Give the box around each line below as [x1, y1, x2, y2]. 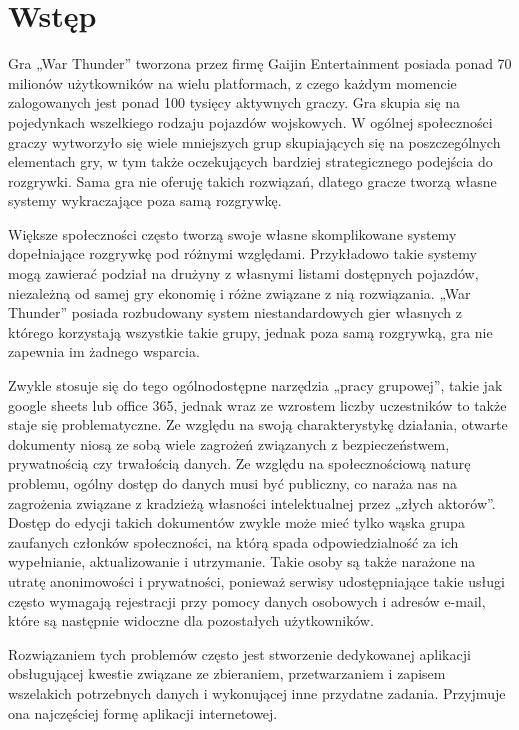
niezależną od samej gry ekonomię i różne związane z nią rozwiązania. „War [8, 282, 471, 303]
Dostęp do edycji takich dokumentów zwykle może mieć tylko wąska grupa [8, 512, 465, 533]
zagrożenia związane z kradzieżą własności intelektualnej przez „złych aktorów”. [8, 492, 496, 513]
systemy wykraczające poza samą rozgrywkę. [8, 190, 282, 211]
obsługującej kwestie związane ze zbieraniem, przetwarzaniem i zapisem [8, 663, 446, 684]
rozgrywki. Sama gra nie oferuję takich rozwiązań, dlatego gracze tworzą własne [8, 170, 497, 191]
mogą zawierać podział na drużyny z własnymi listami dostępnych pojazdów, [8, 263, 479, 284]
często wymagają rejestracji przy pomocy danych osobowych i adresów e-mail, [8, 590, 486, 611]
